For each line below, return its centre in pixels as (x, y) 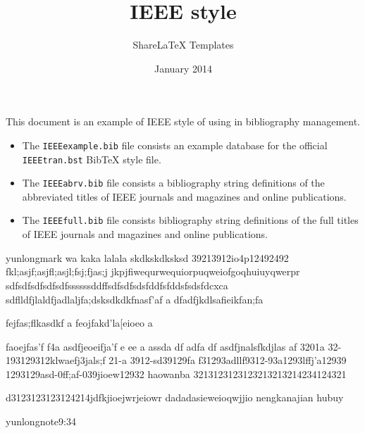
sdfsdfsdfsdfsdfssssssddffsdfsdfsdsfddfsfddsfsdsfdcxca (117, 285)
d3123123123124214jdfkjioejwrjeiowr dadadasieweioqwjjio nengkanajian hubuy (175, 397)
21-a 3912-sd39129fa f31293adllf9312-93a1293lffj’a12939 (228, 360)
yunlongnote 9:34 (41, 421)
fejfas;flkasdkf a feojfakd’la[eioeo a (79, 323)
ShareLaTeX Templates (183, 45)
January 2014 (183, 68)
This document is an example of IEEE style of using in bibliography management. (183, 121)
